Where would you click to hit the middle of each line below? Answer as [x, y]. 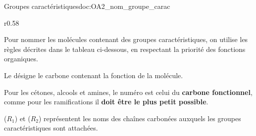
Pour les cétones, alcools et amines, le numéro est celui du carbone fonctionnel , [128, 92]
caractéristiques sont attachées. [51, 128]
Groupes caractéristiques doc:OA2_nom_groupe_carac [87, 6]
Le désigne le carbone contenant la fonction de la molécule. [94, 75]
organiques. [21, 59]
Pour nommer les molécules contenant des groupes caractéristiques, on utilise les [126, 39]
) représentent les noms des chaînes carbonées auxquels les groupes [140, 118]
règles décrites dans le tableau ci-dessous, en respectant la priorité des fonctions [125, 49]
